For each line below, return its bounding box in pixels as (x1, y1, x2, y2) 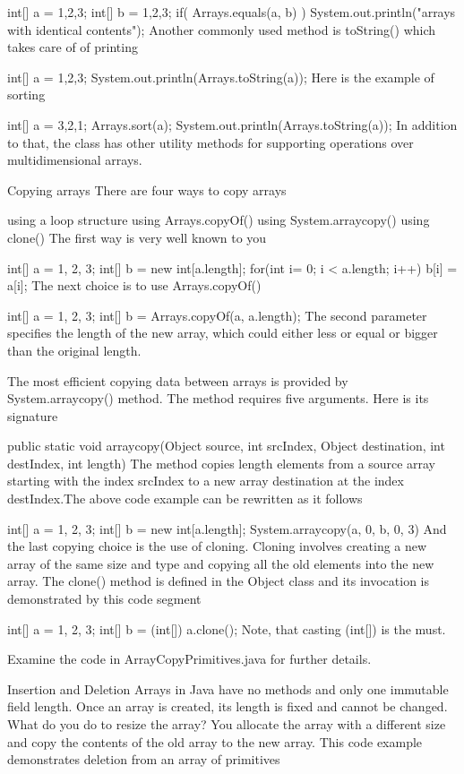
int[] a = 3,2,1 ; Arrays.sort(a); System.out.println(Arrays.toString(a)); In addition (7, 115, 458, 133)
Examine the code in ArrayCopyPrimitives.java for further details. (7, 649, 372, 668)
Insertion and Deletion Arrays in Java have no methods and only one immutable (7, 679, 449, 698)
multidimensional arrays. (7, 150, 142, 169)
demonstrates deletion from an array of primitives (7, 750, 280, 769)
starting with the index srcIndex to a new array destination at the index (7, 471, 404, 490)
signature (7, 406, 58, 425)
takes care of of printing (7, 38, 138, 56)
